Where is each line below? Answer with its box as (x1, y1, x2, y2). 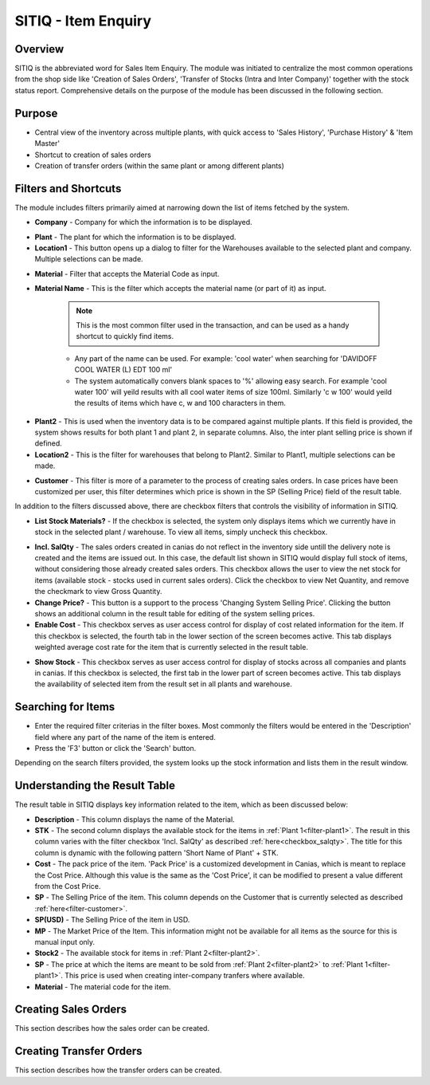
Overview (14, 42, 64, 56)
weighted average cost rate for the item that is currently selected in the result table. (34, 643, 308, 652)
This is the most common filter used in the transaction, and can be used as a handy (76, 320, 350, 330)
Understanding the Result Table (14, 779, 175, 792)
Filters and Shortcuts (14, 182, 122, 195)
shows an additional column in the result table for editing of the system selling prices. (34, 608, 315, 618)
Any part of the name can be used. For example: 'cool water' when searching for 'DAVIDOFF (74, 353, 377, 363)
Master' (34, 139, 60, 148)
